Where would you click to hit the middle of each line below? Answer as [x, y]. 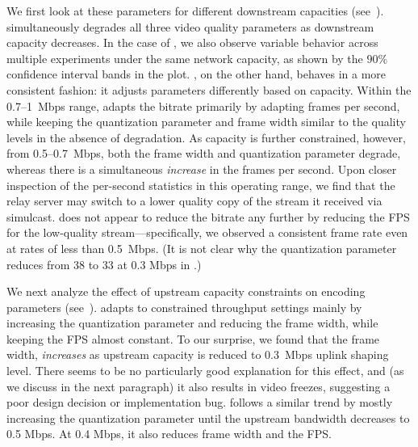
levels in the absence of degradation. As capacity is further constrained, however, [206, 137]
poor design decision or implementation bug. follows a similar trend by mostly [200, 402]
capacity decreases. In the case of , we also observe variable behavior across [192, 42]
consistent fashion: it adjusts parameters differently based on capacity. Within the [209, 89]
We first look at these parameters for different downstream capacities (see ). [195, 11]
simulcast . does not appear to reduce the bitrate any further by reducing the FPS [208, 216]
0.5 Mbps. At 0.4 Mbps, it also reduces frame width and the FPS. [169, 434]
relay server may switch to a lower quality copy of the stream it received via [194, 201]
